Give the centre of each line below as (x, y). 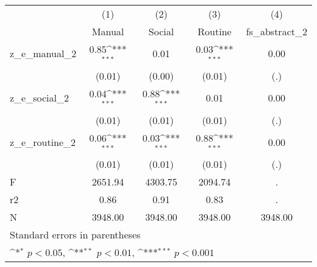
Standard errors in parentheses (75, 235)
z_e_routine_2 (43, 142)
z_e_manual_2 (43, 54)
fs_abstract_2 (276, 31)
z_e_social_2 (39, 98)
